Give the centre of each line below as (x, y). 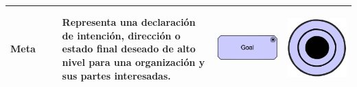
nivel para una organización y (134, 62)
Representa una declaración (129, 22)
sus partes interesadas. (116, 75)
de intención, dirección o (121, 35)
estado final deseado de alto (129, 49)
